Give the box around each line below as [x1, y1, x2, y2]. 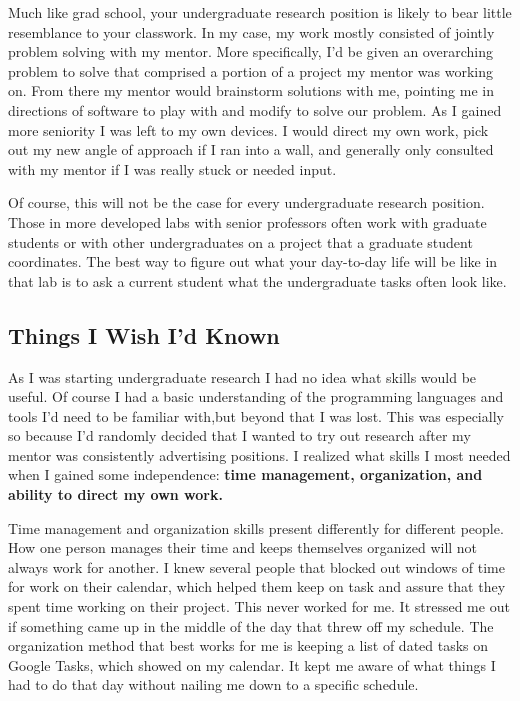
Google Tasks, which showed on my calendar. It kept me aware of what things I [8, 654, 496, 675]
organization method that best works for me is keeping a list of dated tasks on [8, 635, 489, 656]
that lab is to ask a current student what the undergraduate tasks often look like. [8, 270, 507, 291]
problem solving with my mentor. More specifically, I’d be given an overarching [8, 41, 493, 62]
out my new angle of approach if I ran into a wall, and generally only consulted [8, 139, 494, 160]
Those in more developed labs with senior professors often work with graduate [8, 211, 487, 232]
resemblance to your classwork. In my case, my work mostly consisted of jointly [8, 21, 495, 42]
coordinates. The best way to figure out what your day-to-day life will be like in [8, 251, 498, 272]
